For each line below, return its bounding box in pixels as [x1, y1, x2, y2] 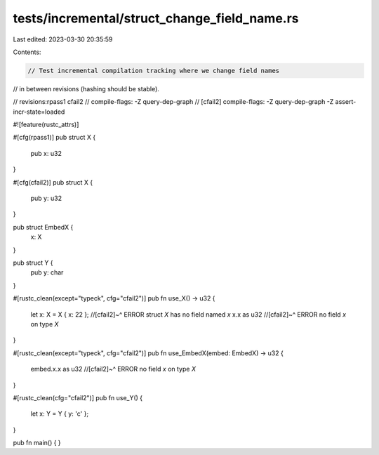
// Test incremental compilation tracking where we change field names [27, 67, 280, 74]
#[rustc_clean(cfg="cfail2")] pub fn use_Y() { [13, 393, 143, 402]
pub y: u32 [30, 194, 62, 203]
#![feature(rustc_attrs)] [13, 120, 79, 129]
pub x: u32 [30, 149, 62, 157]
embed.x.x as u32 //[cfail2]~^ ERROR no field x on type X [30, 365, 197, 374]
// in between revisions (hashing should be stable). [13, 84, 159, 93]
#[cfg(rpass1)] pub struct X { [13, 133, 96, 142]
